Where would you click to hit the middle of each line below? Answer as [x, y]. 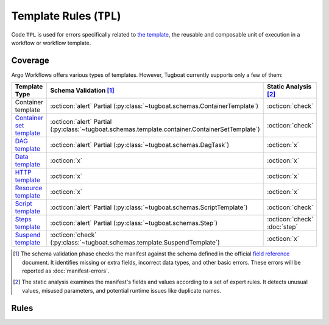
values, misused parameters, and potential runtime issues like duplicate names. [122, 290]
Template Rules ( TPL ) [66, 16]
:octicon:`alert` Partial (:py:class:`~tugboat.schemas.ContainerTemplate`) [154, 106]
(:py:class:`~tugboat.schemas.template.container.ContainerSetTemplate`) [155, 129]
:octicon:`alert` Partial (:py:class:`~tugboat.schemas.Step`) [134, 223]
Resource [29, 188]
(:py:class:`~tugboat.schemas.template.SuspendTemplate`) [135, 243]
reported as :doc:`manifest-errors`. [66, 271]
